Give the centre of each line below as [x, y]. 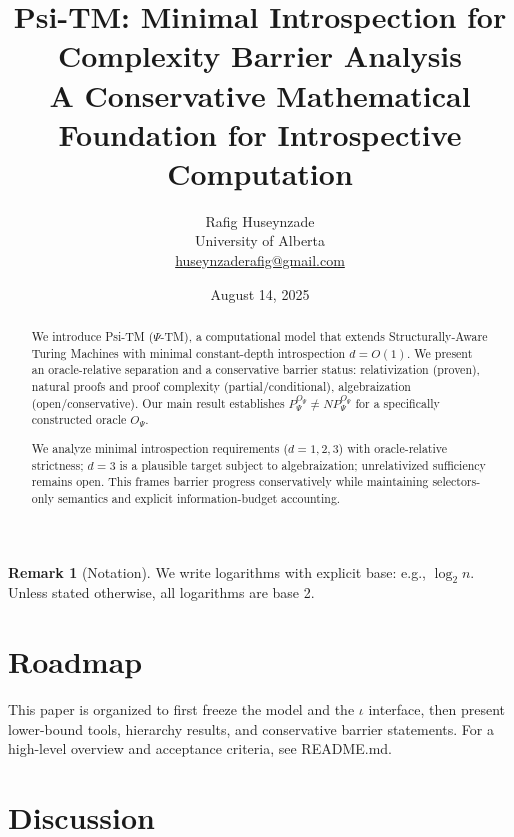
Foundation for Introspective [260, 133]
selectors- [456, 481]
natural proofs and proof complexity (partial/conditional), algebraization [221, 386]
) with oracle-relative [393, 448]
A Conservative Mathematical [260, 94]
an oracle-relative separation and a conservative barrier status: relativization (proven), [255, 369]
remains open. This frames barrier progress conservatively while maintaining [230, 481]
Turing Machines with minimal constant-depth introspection [188, 352]
